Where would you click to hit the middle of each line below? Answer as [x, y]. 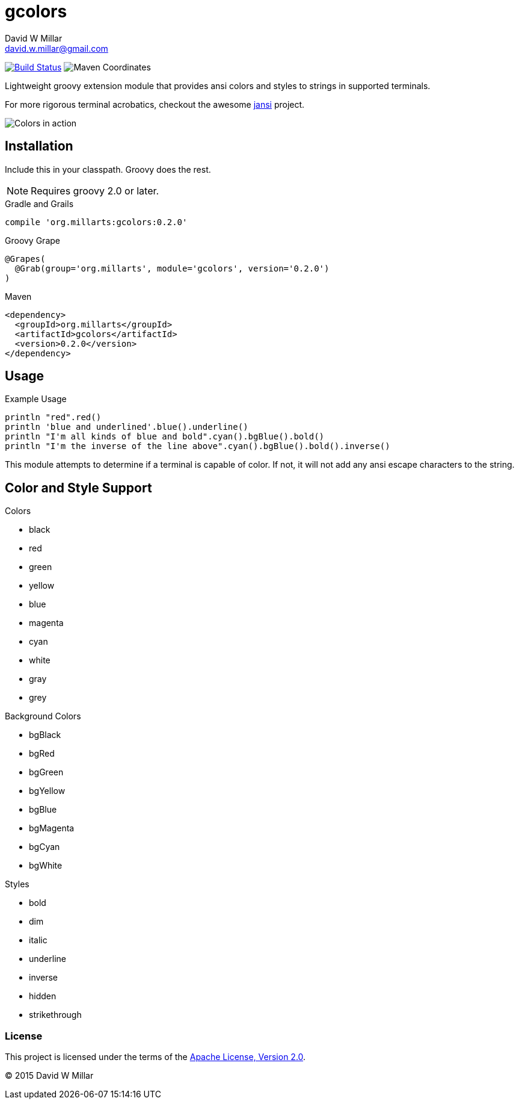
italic [38, 940]
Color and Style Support [78, 488]
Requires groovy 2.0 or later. [95, 191]
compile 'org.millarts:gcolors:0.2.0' [96, 222]
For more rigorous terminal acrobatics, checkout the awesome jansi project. [155, 104]
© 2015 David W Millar [49, 1076]
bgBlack [45, 735]
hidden [43, 996]
